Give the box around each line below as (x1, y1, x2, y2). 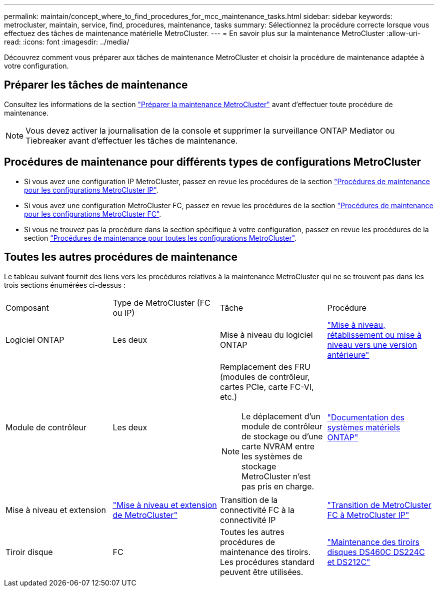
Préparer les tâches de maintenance (4, 79, 188, 92)
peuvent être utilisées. (220, 566, 303, 577)
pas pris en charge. (241, 481, 314, 491)
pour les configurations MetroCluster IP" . (24, 185, 158, 194)
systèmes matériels (327, 422, 400, 432)
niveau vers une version (327, 339, 417, 350)
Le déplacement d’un (241, 411, 320, 421)
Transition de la (220, 494, 278, 505)
